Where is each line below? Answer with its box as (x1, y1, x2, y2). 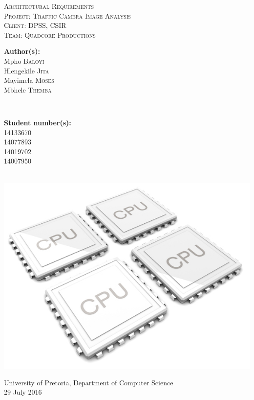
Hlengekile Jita (4, 65, 49, 75)
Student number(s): (4, 117, 71, 127)
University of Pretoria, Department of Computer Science (4, 377, 173, 387)
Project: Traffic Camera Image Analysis (4, 10, 131, 21)
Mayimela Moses (4, 75, 54, 85)
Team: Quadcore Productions (4, 29, 96, 40)
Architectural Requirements (4, 1, 94, 11)
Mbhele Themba (4, 84, 52, 94)
